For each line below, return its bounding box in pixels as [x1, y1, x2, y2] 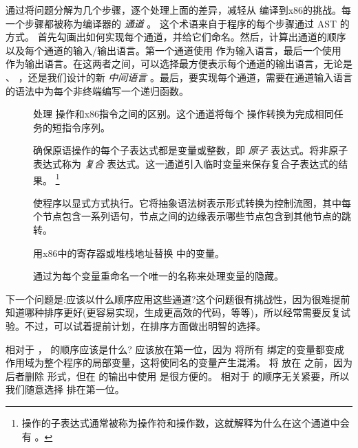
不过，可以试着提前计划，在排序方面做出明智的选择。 [24, 318, 266, 333]
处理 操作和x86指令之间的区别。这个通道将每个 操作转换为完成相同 [33, 107, 334, 121]
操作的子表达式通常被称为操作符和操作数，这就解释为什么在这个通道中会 [21, 415, 350, 429]
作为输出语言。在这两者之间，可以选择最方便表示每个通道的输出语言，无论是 [6, 56, 352, 71]
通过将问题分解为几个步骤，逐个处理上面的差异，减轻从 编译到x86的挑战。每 [6, 3, 352, 16]
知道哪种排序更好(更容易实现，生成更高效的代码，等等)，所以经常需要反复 [6, 305, 341, 320]
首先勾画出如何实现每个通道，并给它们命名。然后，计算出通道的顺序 [37, 30, 346, 44]
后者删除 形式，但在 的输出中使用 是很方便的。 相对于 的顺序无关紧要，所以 [6, 368, 350, 383]
